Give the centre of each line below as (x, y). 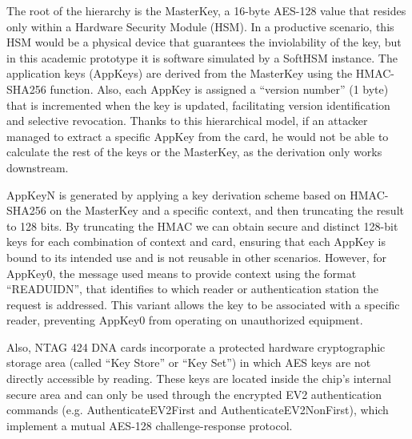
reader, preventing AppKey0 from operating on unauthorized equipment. (185, 320)
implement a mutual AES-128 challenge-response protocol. (150, 425)
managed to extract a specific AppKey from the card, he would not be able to (198, 136)
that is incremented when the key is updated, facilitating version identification (198, 105)
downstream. (38, 167)
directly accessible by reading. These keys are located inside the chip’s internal (199, 379)
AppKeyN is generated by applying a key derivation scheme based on (176, 194)
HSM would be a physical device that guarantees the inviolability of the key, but (204, 42)
